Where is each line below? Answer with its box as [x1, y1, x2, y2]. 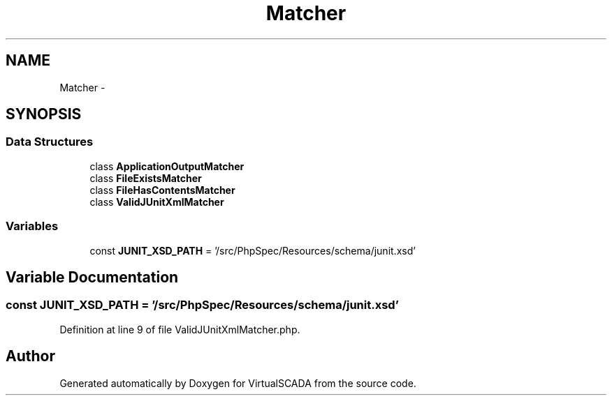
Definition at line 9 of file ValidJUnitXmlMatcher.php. [59, 323, 300, 335]
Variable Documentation [6, 268, 179, 286]
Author [6, 347, 55, 365]
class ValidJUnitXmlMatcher [89, 195, 224, 208]
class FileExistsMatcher [89, 172, 202, 184]
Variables [6, 219, 59, 234]
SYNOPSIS [6, 105, 82, 123]
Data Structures [6, 135, 94, 149]
